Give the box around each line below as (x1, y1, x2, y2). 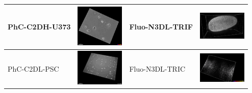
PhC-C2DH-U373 (8, 21, 71, 32)
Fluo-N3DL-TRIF (129, 21, 193, 32)
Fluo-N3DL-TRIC (129, 63, 186, 74)
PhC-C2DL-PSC (8, 63, 59, 74)
